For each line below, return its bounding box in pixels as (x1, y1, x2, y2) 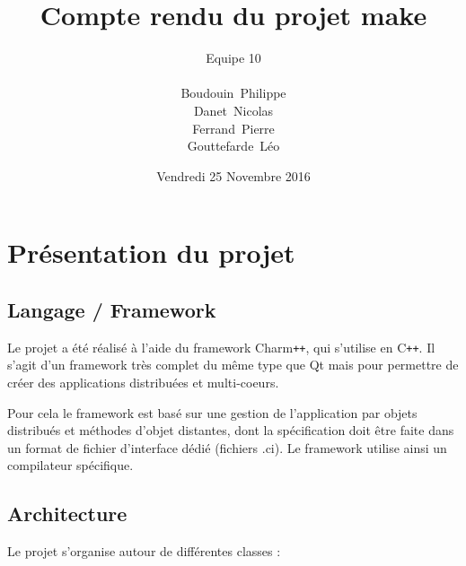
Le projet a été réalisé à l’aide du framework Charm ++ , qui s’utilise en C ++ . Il (7, 337, 435, 356)
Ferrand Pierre (192, 118, 275, 137)
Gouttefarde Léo (187, 136, 280, 155)
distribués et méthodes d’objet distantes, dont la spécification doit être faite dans (7, 421, 454, 440)
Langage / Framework (7, 295, 216, 323)
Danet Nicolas (193, 100, 274, 119)
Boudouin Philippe (180, 83, 286, 102)
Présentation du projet (7, 234, 295, 271)
